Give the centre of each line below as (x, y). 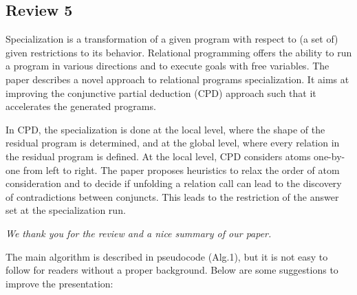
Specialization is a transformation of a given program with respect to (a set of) (172, 39)
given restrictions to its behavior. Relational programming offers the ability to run (179, 52)
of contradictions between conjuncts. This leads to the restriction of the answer (172, 196)
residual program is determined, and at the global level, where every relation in (173, 143)
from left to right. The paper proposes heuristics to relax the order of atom (181, 170)
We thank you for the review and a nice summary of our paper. (139, 233)
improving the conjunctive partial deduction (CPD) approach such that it (161, 92)
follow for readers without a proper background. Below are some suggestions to (172, 270)
